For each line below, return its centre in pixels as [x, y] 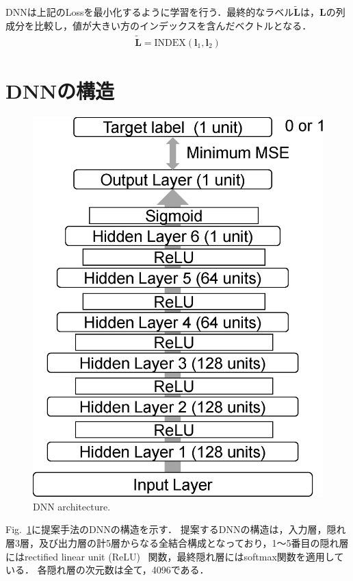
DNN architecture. [72, 506]
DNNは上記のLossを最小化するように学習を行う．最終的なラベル [150, 12]
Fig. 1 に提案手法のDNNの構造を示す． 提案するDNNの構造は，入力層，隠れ [176, 529]
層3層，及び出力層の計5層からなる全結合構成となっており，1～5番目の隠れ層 [177, 543]
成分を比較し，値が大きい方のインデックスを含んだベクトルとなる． [159, 25]
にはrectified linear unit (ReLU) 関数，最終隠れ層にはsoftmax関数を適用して [175, 556]
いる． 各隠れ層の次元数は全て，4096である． [107, 570]
